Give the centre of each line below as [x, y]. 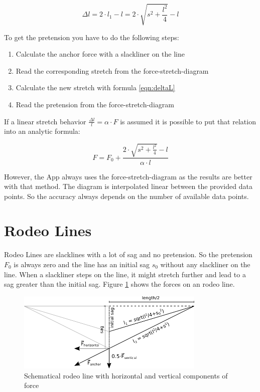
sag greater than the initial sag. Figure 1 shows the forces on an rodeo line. [119, 284]
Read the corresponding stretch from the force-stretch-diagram [112, 70]
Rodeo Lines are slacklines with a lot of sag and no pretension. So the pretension [128, 254]
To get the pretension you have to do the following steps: [92, 37]
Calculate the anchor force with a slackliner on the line [100, 54]
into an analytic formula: [42, 131]
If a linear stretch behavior [45, 121]
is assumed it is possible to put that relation [188, 121]
